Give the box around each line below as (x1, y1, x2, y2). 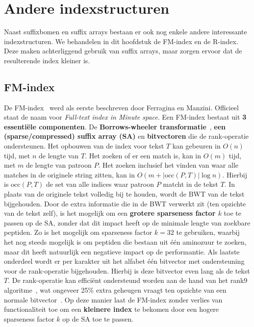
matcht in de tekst (163, 179, 218, 189)
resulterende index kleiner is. (4, 55, 90, 65)
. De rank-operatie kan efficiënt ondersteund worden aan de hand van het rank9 (8, 275, 248, 285)
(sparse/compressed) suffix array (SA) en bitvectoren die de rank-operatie (4, 131, 249, 141)
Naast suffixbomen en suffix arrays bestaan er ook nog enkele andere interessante (4, 26, 247, 37)
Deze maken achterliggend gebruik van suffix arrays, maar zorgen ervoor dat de (4, 46, 242, 56)
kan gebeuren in (172, 141, 221, 151)
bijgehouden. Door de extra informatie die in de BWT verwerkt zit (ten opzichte (4, 198, 246, 208)
